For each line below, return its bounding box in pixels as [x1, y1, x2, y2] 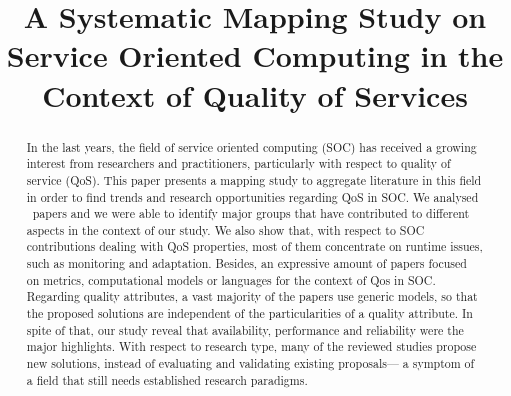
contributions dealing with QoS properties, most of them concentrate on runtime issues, [26, 238, 483, 255]
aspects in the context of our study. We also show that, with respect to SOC [26, 221, 425, 238]
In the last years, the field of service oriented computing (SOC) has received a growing [26, 138, 477, 155]
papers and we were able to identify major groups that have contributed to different [32, 205, 470, 222]
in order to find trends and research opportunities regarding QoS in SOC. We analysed [26, 188, 479, 205]
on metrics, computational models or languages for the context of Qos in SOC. [26, 271, 436, 288]
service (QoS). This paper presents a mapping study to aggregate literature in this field [26, 171, 482, 188]
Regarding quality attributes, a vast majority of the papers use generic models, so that [26, 288, 478, 305]
